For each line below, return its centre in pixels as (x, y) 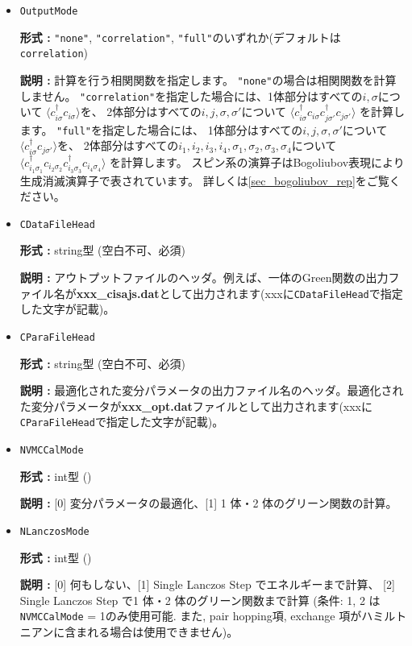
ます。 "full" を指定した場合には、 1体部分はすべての (161, 129)
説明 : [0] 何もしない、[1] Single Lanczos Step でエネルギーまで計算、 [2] (207, 584)
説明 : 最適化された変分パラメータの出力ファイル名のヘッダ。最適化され (212, 390)
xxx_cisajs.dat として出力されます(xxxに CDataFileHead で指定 (239, 293)
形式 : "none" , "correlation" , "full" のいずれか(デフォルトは (180, 37)
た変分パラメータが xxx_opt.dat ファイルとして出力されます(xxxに (196, 406)
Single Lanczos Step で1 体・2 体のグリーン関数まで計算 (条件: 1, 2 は (200, 600)
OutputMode (49, 11)
